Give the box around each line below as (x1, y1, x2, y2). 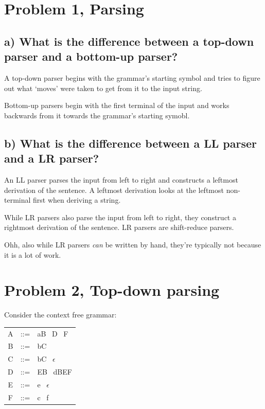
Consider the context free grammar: (4, 309, 117, 320)
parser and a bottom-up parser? (4, 48, 178, 64)
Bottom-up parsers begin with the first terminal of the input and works (4, 100, 229, 111)
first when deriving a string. (33, 194, 121, 205)
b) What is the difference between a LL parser (4, 135, 257, 151)
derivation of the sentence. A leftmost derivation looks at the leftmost (4, 184, 224, 195)
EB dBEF (37, 366, 72, 377)
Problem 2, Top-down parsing (4, 279, 220, 300)
